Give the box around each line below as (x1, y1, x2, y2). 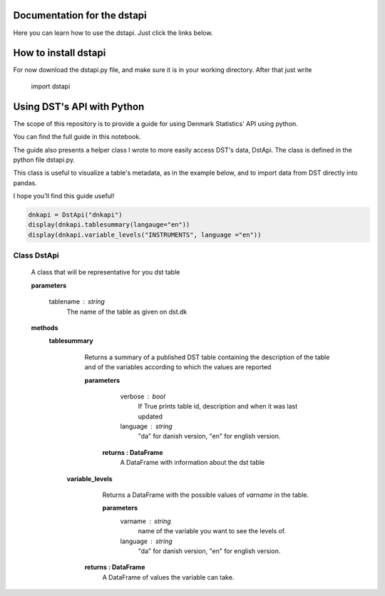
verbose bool (120, 392, 165, 401)
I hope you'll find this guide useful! (13, 192, 115, 200)
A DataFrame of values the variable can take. (102, 572, 235, 581)
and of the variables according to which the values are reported (84, 363, 272, 371)
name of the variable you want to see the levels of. (138, 527, 287, 535)
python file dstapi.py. (13, 155, 75, 164)
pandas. (13, 178, 37, 187)
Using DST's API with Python (13, 101, 145, 113)
